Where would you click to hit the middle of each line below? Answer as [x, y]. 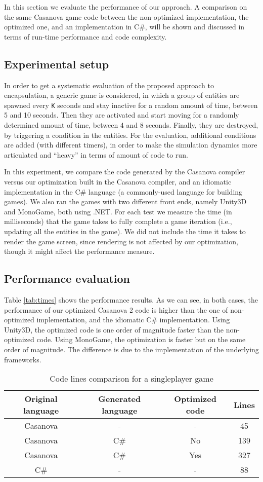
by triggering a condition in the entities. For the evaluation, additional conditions [130, 135]
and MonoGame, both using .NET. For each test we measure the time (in [118, 211]
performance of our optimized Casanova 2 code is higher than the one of [116, 309]
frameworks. [23, 359]
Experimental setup [57, 64]
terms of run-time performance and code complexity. [85, 36]
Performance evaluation [67, 279]
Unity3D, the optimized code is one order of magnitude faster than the [114, 329]
